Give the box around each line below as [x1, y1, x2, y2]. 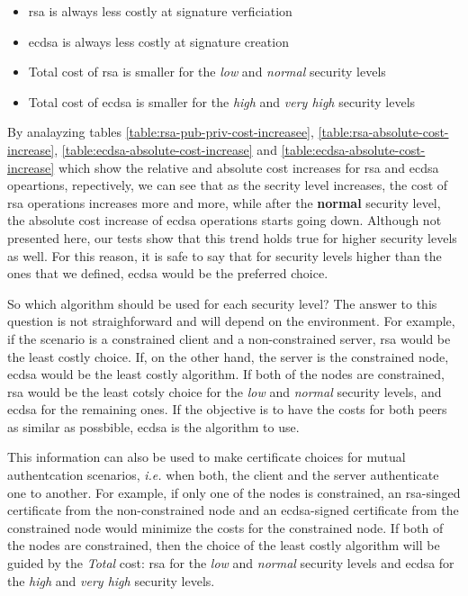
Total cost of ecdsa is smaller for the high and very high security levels [28, 92, 416, 111]
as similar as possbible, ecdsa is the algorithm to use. [7, 417, 300, 436]
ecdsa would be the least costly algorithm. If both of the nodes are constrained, [7, 365, 445, 384]
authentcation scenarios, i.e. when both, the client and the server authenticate [7, 465, 439, 484]
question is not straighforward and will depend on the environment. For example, [7, 312, 455, 330]
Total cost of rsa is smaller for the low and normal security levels [28, 62, 386, 81]
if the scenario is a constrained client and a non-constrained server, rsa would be [7, 329, 451, 348]
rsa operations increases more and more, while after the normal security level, [7, 193, 441, 212]
